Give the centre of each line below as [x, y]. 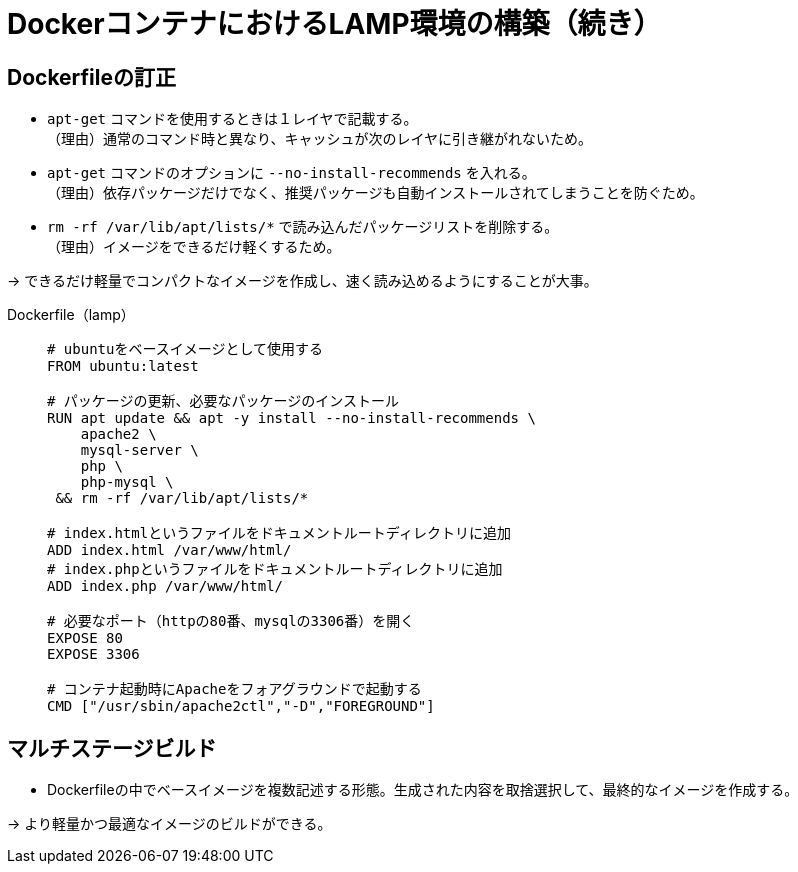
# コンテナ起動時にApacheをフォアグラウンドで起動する [234, 689]
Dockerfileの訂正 [92, 77]
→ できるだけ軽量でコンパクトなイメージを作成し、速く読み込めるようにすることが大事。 [302, 281]
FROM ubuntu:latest [123, 366]
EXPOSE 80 [85, 638]
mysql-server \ [139, 450]
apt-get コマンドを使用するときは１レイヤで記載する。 [232, 119]
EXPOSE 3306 [93, 654]
